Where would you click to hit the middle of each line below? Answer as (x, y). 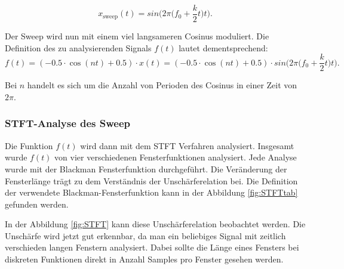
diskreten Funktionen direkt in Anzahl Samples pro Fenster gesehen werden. (144, 259)
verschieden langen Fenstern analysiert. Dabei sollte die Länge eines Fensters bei (152, 247)
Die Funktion (29, 145)
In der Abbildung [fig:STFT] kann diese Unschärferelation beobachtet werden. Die (155, 224)
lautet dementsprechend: (223, 47)
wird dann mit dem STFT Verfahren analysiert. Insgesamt (187, 145)
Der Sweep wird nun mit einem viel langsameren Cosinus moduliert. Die (137, 36)
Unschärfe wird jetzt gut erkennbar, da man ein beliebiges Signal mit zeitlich (145, 235)
